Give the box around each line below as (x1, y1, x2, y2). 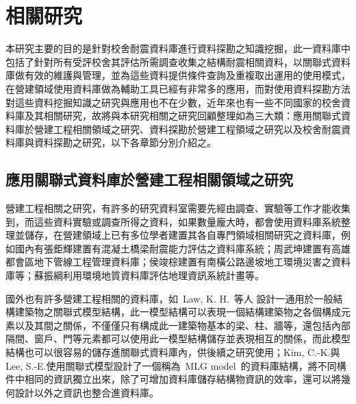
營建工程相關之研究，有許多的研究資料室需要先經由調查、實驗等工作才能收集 (5, 201, 351, 215)
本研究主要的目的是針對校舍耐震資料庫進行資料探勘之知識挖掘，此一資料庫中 (5, 41, 351, 56)
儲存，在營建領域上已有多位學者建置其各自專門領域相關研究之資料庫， (24, 228, 341, 242)
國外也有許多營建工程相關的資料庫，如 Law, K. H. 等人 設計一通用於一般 (5, 291, 333, 305)
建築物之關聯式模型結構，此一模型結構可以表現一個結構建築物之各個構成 (14, 305, 341, 319)
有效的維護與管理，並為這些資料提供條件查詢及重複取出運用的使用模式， (24, 68, 351, 82)
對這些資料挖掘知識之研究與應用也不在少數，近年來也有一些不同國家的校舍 (5, 95, 341, 109)
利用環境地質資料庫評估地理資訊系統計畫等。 (63, 268, 264, 283)
